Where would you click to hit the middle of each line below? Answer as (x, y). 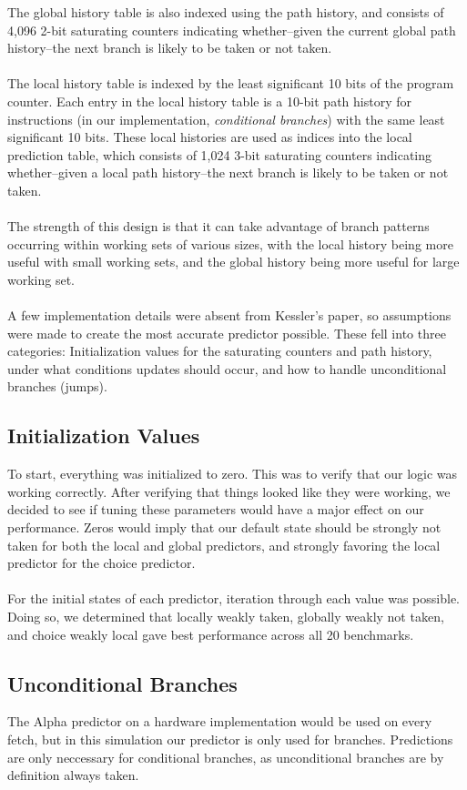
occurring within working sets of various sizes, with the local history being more (230, 243)
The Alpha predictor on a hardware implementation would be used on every (220, 721)
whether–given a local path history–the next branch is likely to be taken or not (228, 172)
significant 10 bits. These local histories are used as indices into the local (210, 137)
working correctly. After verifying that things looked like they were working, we (229, 491)
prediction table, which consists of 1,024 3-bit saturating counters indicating (220, 154)
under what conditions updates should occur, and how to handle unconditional (227, 368)
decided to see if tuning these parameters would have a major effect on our (216, 509)
